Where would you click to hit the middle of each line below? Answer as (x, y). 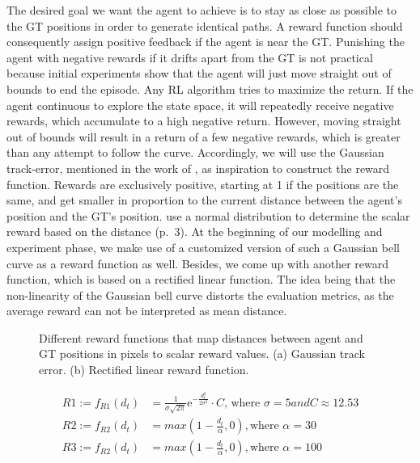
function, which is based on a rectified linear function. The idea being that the (201, 279)
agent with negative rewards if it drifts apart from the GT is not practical (190, 57)
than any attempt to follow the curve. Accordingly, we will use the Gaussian (195, 152)
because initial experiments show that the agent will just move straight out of (199, 73)
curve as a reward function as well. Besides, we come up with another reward (198, 263)
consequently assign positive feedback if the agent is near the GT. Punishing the (206, 42)
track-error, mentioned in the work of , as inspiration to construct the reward (198, 168)
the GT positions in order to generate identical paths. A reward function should (205, 25)
